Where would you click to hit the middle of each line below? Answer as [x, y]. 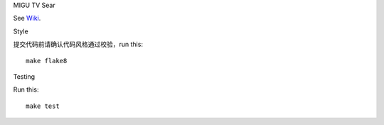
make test [43, 106]
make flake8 [47, 61]
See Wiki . [27, 18]
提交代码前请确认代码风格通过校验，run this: [78, 44]
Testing [24, 76]
